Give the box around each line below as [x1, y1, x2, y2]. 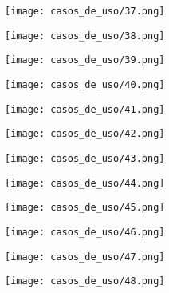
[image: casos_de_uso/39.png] [5, 54, 165, 66]
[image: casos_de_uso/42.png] [5, 128, 165, 140]
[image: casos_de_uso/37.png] [5, 6, 165, 17]
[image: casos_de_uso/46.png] [5, 226, 165, 238]
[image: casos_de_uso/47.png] [5, 251, 165, 263]
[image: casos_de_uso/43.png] [5, 152, 165, 164]
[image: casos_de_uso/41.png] [5, 103, 165, 115]
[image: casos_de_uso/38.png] [5, 30, 165, 42]
